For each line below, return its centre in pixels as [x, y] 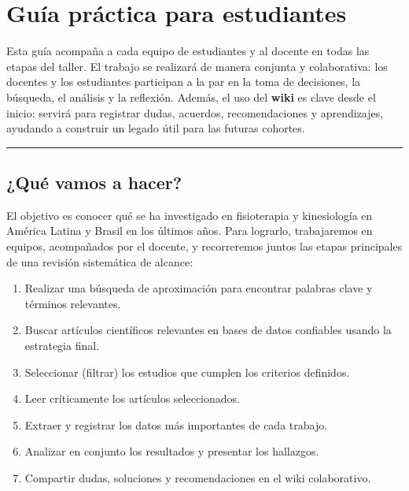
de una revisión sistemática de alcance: [100, 261]
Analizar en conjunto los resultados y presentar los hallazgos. [172, 451]
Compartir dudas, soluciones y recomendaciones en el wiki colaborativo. [198, 478]
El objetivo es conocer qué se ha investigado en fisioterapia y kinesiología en [190, 215]
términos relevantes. [73, 303]
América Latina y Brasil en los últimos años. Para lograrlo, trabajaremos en [190, 231]
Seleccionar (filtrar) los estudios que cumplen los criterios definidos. [187, 372]
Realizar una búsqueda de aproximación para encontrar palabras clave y [199, 288]
